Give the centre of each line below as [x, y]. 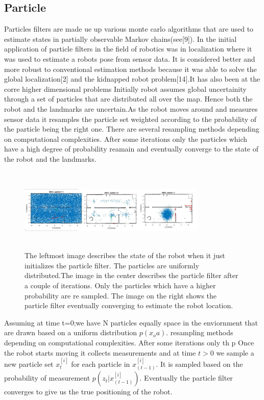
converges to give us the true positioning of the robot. [88, 392]
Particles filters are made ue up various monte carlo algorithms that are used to [129, 29]
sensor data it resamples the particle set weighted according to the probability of [130, 119]
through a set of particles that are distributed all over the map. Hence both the [128, 99]
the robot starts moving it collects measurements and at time [100, 352]
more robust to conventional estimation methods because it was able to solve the [130, 69]
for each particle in [101, 364]
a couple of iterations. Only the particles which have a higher [120, 285]
